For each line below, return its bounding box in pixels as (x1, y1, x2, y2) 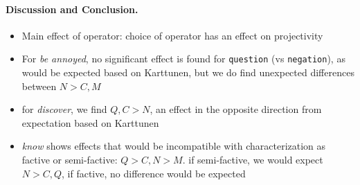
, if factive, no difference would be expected (62, 166, 246, 180)
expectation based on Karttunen (21, 115, 159, 130)
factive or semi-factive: (21, 152, 118, 167)
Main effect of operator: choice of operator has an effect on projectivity (21, 28, 323, 42)
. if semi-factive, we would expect (182, 152, 323, 167)
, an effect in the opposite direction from (150, 102, 322, 116)
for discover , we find (21, 102, 107, 116)
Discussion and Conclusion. (6, 1, 138, 16)
